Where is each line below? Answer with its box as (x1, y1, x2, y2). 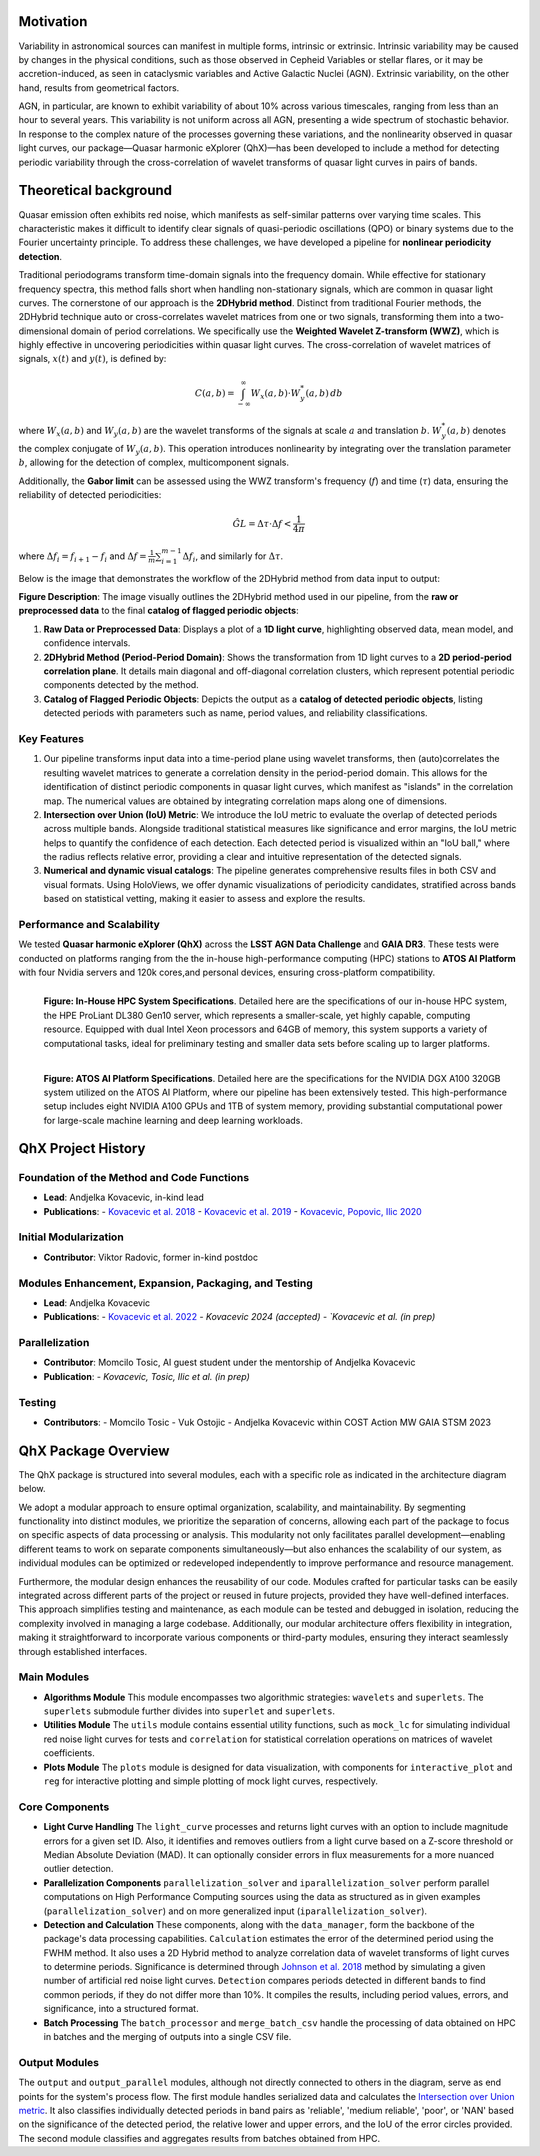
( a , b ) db (305, 387, 343, 399)
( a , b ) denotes (446, 425, 507, 437)
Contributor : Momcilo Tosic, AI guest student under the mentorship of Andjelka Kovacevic (43, 1356, 416, 1369)
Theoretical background (18, 182, 173, 199)
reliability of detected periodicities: (18, 489, 162, 501)
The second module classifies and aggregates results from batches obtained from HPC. (18, 2132, 380, 2144)
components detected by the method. (43, 679, 199, 691)
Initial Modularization (18, 1230, 124, 1244)
